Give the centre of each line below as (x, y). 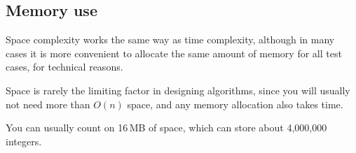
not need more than (48, 104)
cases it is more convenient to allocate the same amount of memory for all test (174, 53)
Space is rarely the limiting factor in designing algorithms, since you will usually (178, 90)
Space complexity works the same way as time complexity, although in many (170, 39)
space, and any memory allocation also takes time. (235, 104)
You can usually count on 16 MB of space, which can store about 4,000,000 (166, 127)
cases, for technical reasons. (64, 67)
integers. (24, 141)
